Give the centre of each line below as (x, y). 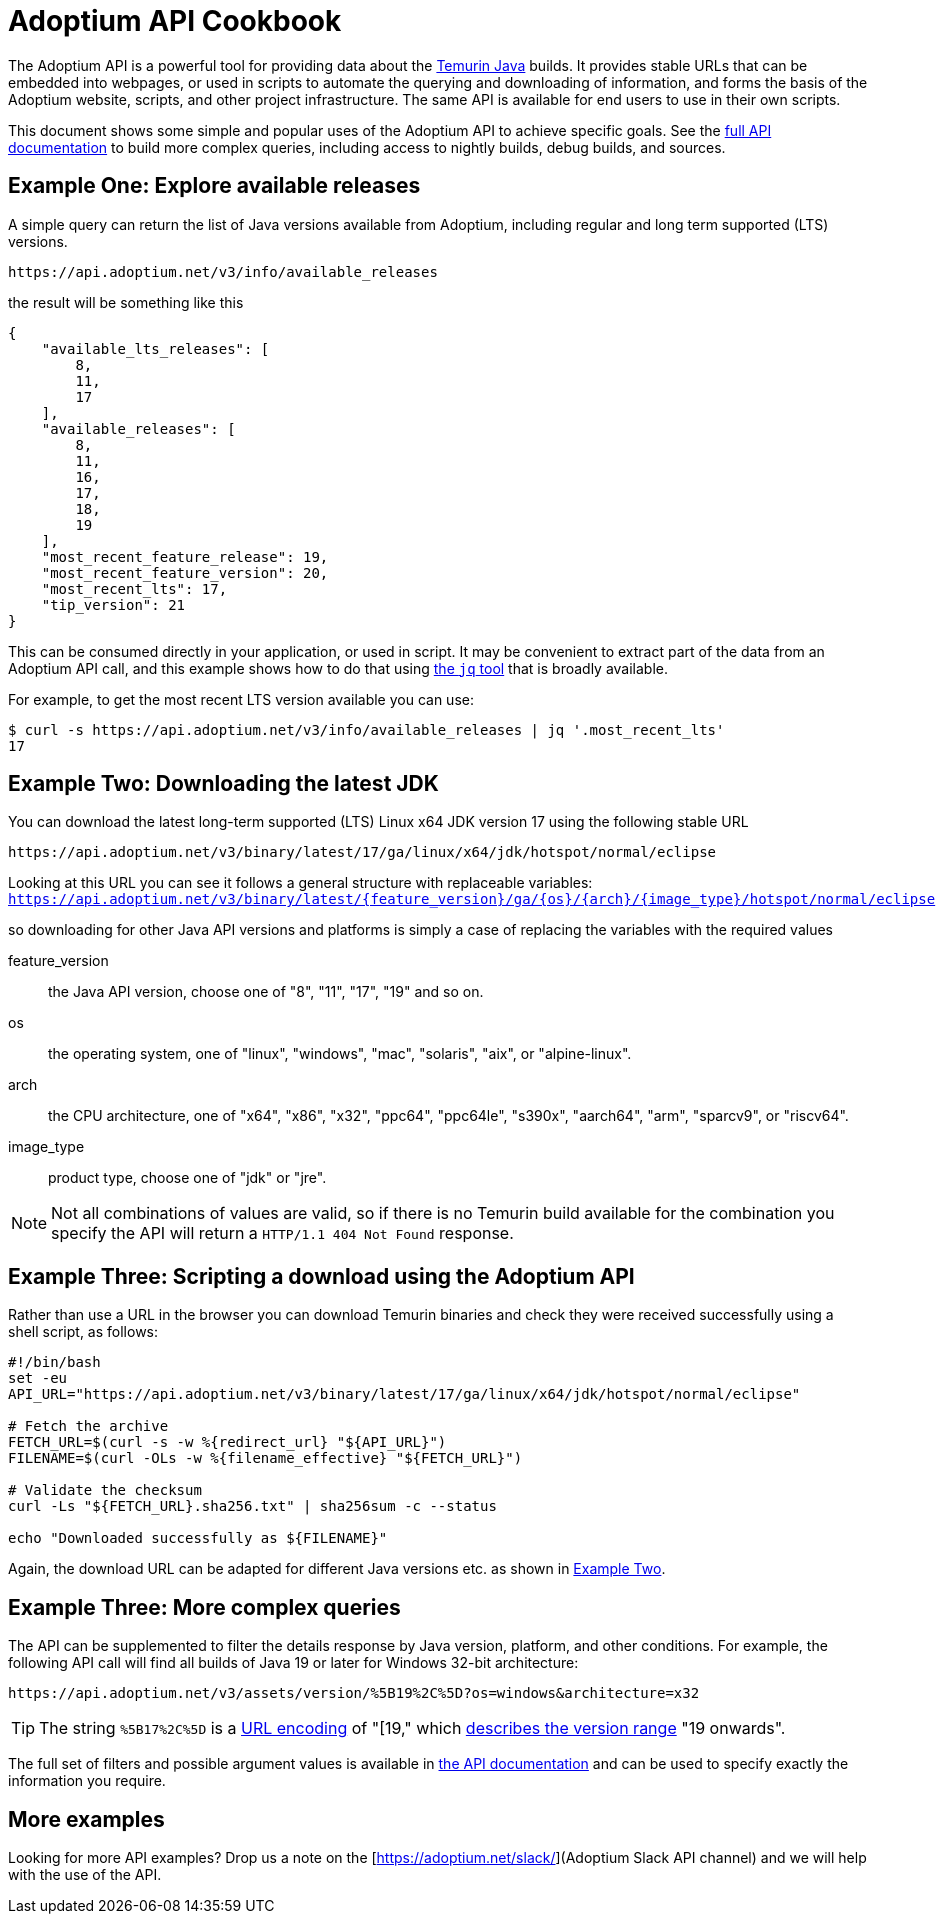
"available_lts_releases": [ (155, 348)
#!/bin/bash (54, 1362)
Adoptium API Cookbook (175, 21)
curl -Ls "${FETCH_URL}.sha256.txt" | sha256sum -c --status (252, 1506)
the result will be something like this (126, 302)
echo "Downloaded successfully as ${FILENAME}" (198, 1538)
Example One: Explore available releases (214, 186)
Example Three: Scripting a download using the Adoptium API (321, 1276)
